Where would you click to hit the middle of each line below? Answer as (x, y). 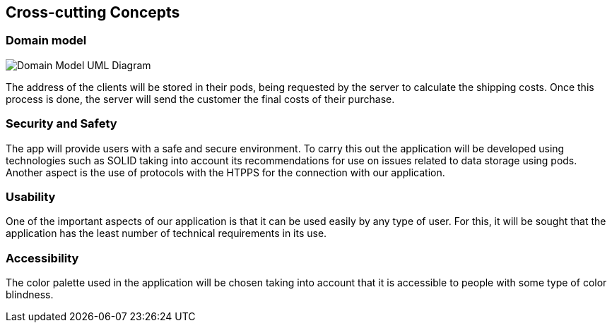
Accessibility (42, 258)
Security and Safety (61, 124)
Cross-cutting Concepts (93, 12)
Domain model (46, 41)
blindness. (30, 295)
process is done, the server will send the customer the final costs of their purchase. (200, 99)
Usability (31, 196)
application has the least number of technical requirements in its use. (166, 233)
